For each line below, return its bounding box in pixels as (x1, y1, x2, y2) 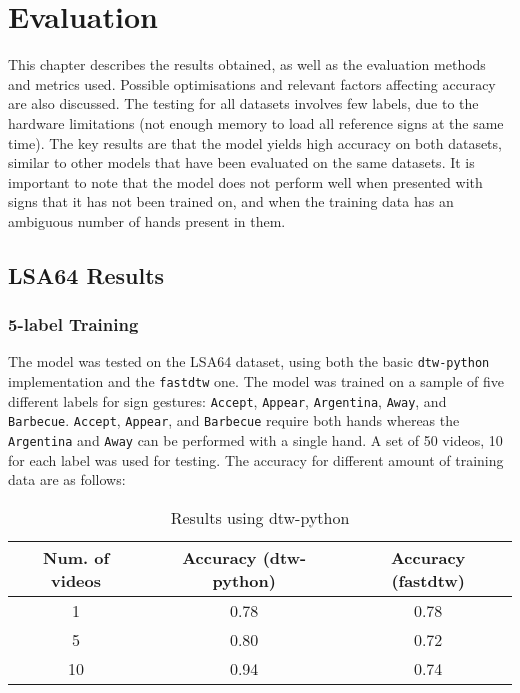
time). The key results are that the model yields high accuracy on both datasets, (8, 132, 502, 153)
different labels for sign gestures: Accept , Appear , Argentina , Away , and (8, 390, 447, 411)
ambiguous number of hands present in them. (8, 210, 286, 231)
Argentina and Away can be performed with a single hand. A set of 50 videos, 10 (8, 430, 503, 451)
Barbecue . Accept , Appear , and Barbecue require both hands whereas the (8, 410, 460, 431)
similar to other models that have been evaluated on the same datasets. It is (8, 152, 475, 173)
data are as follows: (8, 469, 126, 490)
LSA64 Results (8, 259, 165, 290)
